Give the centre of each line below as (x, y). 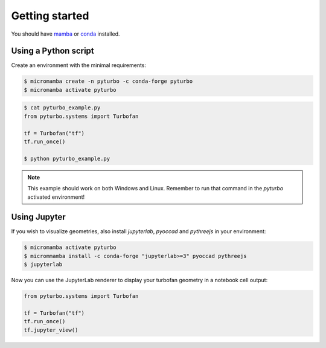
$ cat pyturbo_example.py (62, 108)
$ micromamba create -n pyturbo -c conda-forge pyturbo (108, 81)
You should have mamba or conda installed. (66, 34)
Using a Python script (53, 51)
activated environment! (56, 197)
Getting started (50, 16)
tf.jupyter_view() (51, 330)
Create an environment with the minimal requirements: (79, 65)
